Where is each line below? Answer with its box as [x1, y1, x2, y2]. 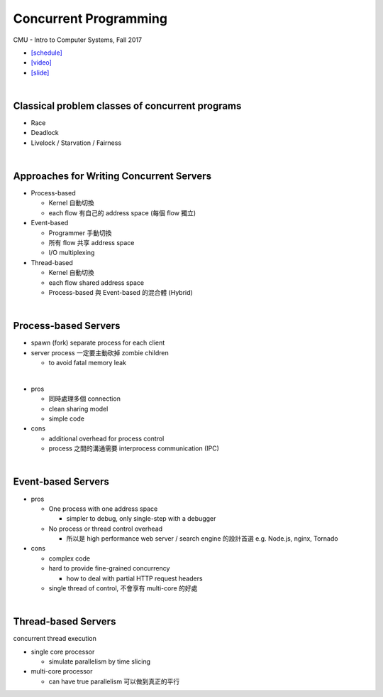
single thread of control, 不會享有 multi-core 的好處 [48, 584, 198, 593]
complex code [48, 554, 91, 563]
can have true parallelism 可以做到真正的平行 [48, 677, 180, 686]
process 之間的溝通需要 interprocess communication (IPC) [48, 444, 220, 453]
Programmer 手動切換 [48, 228, 112, 237]
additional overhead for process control [48, 434, 165, 443]
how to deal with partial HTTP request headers [66, 574, 203, 583]
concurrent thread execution [13, 634, 97, 643]
